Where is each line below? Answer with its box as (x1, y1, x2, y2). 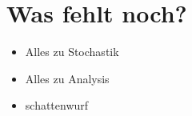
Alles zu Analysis (25, 70, 110, 86)
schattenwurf (25, 97, 89, 114)
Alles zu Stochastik (25, 43, 119, 60)
